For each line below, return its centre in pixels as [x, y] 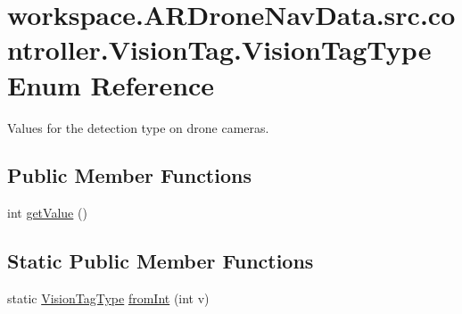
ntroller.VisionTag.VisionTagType [219, 50]
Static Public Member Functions [161, 261]
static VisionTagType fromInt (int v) [108, 298]
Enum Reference [111, 84]
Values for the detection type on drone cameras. [138, 127]
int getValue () [47, 213]
